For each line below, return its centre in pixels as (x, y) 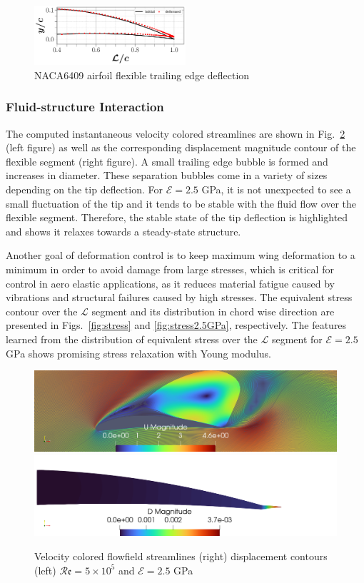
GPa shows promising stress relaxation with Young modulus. (138, 353)
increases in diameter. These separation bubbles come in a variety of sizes (167, 175)
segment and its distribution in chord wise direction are (213, 311)
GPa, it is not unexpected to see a (276, 189)
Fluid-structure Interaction (85, 107)
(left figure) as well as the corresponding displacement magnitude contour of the (181, 147)
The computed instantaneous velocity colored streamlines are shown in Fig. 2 (176, 133)
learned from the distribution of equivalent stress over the (132, 339)
